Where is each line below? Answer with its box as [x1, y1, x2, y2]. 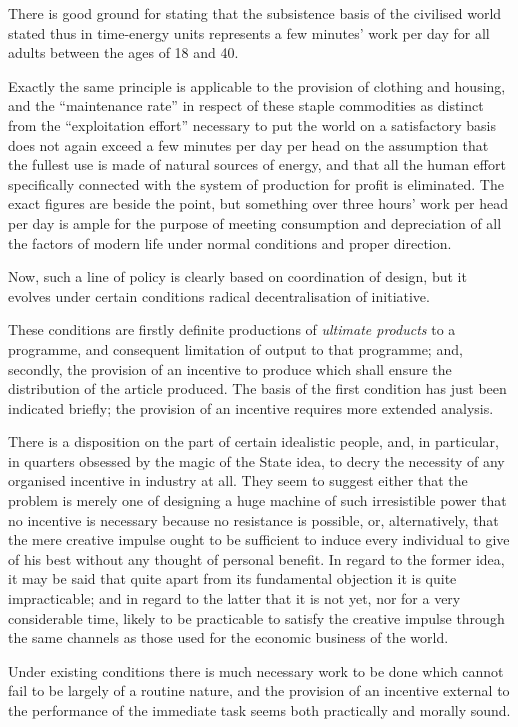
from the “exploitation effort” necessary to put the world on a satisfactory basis [8, 114, 496, 135]
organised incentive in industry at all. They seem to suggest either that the [8, 470, 468, 491]
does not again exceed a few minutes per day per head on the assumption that [8, 134, 489, 155]
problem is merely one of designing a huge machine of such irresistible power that [8, 490, 507, 511]
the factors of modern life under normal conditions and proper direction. [8, 232, 452, 253]
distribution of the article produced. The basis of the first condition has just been [8, 378, 507, 399]
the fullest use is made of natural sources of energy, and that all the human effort [8, 154, 506, 175]
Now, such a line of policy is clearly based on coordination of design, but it [8, 266, 467, 287]
